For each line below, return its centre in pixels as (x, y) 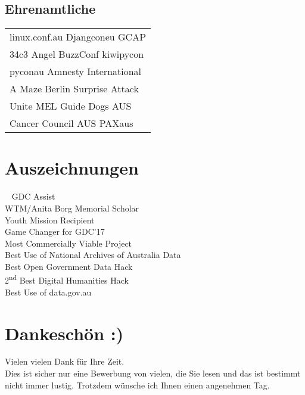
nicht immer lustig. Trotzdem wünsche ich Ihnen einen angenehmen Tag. (137, 385)
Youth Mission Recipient (50, 220)
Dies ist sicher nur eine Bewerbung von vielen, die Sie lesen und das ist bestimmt (153, 373)
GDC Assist (33, 196)
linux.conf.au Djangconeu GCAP (78, 37)
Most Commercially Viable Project (69, 243)
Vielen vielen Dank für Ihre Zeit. (65, 361)
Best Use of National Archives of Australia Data (93, 255)
